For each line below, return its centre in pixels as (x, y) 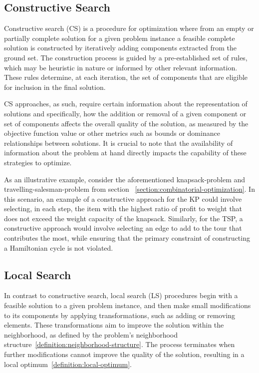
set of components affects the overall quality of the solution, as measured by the (126, 123)
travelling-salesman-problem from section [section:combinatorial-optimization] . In (129, 189)
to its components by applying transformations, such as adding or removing (120, 315)
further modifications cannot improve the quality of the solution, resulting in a (124, 354)
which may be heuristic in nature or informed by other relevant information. (121, 67)
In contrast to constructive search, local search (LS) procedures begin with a (121, 295)
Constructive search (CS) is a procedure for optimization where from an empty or (129, 28)
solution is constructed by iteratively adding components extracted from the (120, 48)
